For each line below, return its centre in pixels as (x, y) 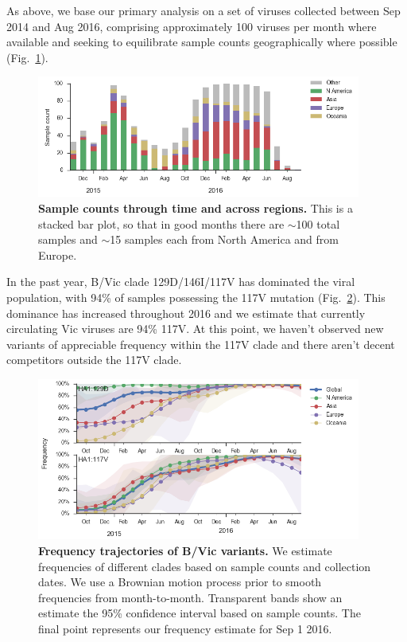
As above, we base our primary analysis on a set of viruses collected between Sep (203, 10)
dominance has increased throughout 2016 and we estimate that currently (186, 313)
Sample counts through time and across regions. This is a (196, 208)
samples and (68, 239)
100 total (318, 223)
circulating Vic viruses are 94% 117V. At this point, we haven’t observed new (195, 329)
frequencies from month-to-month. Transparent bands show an (190, 597)
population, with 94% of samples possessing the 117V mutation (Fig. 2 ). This (196, 297)
